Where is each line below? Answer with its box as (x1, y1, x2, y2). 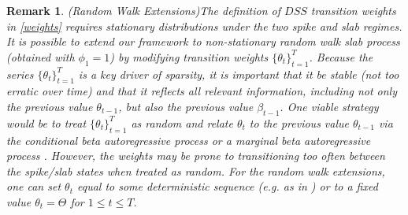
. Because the (309, 48, 373, 65)
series (6, 65, 34, 82)
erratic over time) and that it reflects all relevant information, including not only (6, 83, 397, 99)
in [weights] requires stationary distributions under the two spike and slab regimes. (6, 17, 402, 34)
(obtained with (6, 48, 75, 65)
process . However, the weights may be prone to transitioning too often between (6, 147, 385, 164)
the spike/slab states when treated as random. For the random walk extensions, (6, 162, 385, 179)
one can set (6, 178, 61, 195)
